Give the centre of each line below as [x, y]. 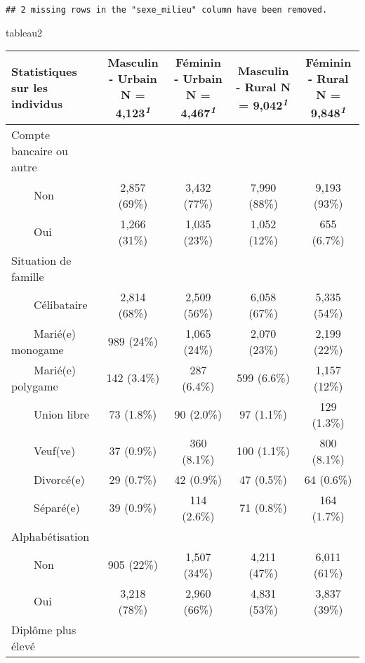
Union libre [61, 414]
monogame [38, 349]
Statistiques [44, 72]
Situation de [41, 260]
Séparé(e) [57, 508]
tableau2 [24, 32]
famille [28, 276]
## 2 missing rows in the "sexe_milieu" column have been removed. [167, 10]
